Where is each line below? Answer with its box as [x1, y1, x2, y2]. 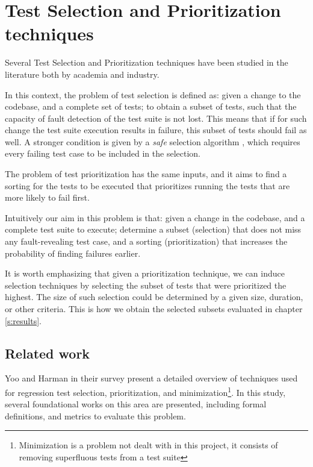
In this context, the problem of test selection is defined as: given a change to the [5, 88, 301, 101]
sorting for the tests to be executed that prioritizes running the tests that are [5, 179, 290, 192]
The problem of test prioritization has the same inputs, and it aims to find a [5, 168, 287, 180]
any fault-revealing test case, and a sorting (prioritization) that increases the [5, 235, 288, 248]
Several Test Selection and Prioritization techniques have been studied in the [5, 56, 288, 69]
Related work [5, 343, 90, 362]
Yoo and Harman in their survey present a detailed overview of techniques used [5, 372, 298, 384]
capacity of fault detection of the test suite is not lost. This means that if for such [5, 111, 307, 124]
